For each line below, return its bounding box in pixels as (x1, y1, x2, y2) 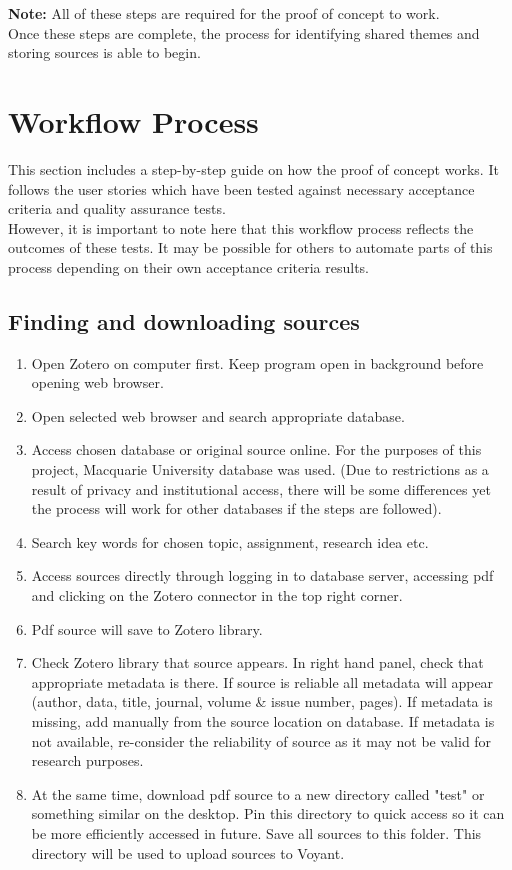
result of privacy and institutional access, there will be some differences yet (31, 478, 491, 499)
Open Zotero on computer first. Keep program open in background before (31, 352, 484, 373)
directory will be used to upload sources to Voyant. (31, 842, 345, 863)
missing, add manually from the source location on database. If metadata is (31, 710, 495, 731)
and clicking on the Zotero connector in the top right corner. (31, 585, 403, 606)
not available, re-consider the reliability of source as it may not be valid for (31, 730, 492, 751)
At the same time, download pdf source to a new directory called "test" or (31, 783, 485, 804)
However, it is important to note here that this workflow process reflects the (8, 217, 474, 238)
